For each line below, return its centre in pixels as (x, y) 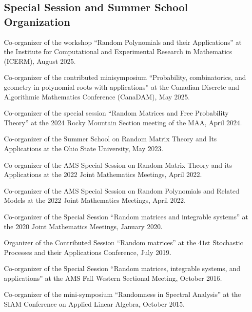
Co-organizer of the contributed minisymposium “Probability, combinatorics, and (125, 77)
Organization (37, 21)
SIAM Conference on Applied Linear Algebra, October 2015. (94, 304)
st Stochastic (224, 243)
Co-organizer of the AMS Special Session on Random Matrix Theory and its (118, 165)
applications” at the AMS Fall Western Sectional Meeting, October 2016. (113, 278)
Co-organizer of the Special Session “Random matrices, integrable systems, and (122, 268)
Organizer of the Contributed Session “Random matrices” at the (100, 243)
